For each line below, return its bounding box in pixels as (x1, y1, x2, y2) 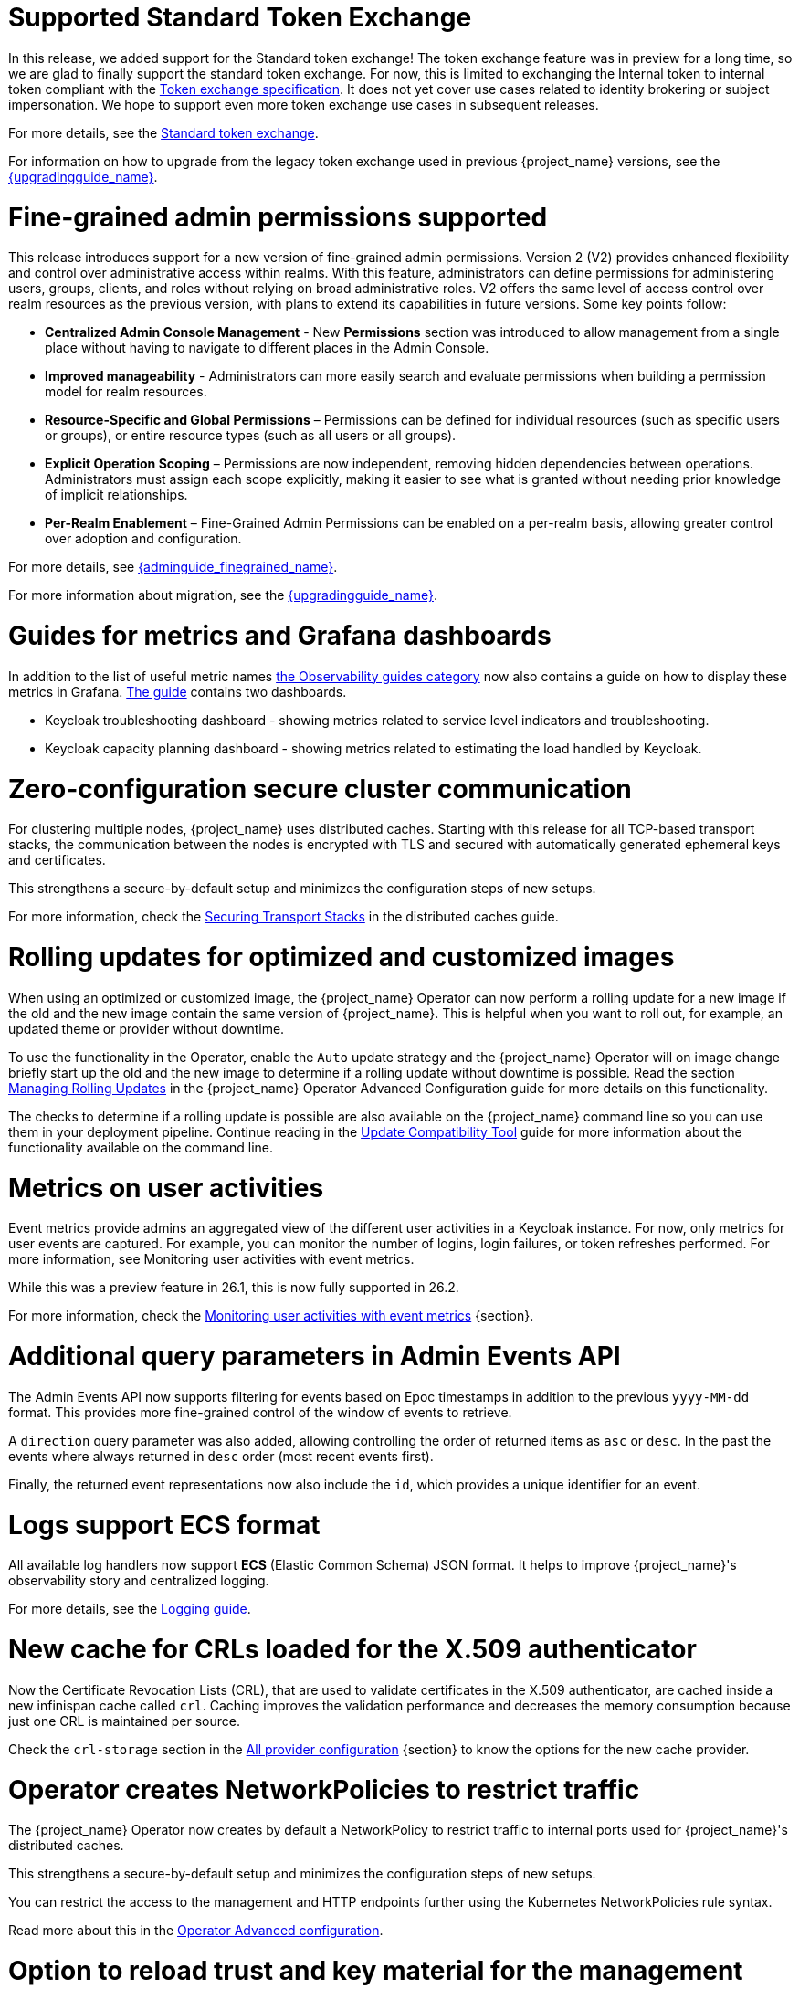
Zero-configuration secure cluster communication (8, 773, 632, 805)
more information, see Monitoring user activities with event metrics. (8, 1251, 415, 1268)
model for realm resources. (45, 384, 207, 400)
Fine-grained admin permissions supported (8, 201, 548, 233)
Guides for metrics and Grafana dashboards (8, 620, 552, 651)
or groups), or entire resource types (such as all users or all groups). (45, 427, 457, 444)
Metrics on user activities (8, 1172, 324, 1204)
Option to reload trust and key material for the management (8, 1955, 743, 1986)
